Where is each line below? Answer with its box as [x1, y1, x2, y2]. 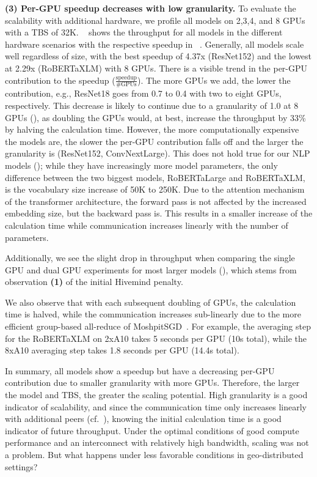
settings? [5, 460, 38, 473]
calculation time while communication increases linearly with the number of [5, 218, 288, 231]
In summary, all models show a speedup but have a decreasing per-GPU [5, 364, 275, 377]
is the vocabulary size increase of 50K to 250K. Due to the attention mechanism [5, 183, 305, 196]
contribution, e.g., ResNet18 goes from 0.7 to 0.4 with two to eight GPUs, [5, 87, 282, 100]
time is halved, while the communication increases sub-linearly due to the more [5, 308, 301, 320]
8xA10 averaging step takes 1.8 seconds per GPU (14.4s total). [5, 344, 239, 357]
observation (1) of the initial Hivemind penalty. [5, 275, 183, 288]
